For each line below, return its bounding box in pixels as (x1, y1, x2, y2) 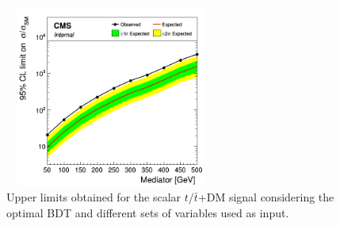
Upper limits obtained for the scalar (6, 189, 181, 205)
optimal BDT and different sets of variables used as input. (6, 204, 289, 220)
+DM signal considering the (197, 189, 334, 205)
